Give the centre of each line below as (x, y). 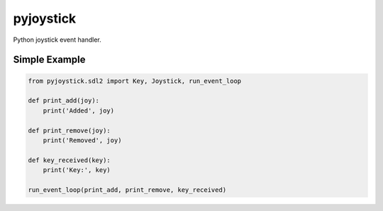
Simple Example (49, 60)
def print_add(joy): (63, 101)
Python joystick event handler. (57, 40)
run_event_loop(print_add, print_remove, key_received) (127, 190)
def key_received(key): (70, 160)
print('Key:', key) (77, 170)
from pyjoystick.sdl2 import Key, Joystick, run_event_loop (135, 81)
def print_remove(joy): (70, 130)
